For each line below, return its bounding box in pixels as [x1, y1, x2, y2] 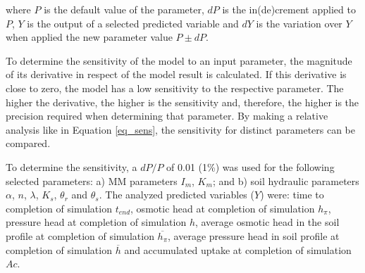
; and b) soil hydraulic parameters [212, 173, 359, 188]
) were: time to [260, 187, 324, 202]
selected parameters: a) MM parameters [6, 173, 178, 188]
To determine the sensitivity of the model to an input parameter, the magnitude [6, 53, 352, 68]
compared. [6, 136, 51, 151]
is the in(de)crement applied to [222, 2, 356, 16]
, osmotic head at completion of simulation [130, 201, 315, 215]
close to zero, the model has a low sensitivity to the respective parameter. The [6, 80, 344, 95]
